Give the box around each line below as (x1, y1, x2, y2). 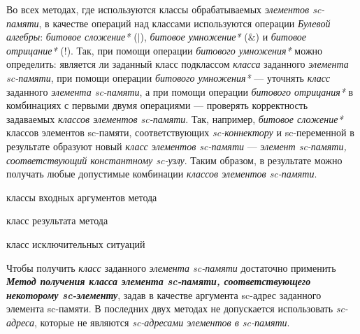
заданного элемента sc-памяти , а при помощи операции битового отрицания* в (6, 84, 354, 99)
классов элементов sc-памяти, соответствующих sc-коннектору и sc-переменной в (6, 125, 354, 140)
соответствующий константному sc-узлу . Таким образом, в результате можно (6, 152, 343, 167)
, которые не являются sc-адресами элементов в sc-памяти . (34, 314, 290, 329)
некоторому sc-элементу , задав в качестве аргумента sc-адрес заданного (6, 287, 322, 302)
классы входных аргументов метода (6, 189, 157, 204)
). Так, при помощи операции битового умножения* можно (66, 43, 323, 57)
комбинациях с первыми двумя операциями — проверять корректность (6, 98, 308, 112)
